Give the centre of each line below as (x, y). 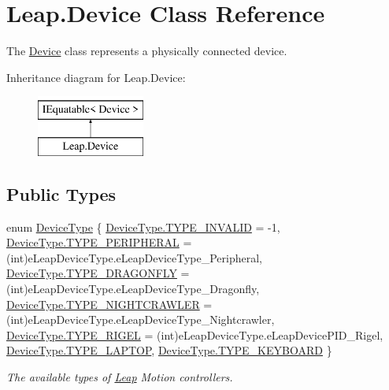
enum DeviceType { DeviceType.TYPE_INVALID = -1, (143, 227)
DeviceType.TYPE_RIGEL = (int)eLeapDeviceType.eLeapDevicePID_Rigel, (195, 334)
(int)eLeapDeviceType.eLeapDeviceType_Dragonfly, (133, 289)
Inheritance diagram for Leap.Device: (96, 77)
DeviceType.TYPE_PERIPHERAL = (99, 242)
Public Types (61, 193)
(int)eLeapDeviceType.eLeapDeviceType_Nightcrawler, (141, 319)
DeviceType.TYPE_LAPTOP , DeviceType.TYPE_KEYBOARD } (169, 350)
